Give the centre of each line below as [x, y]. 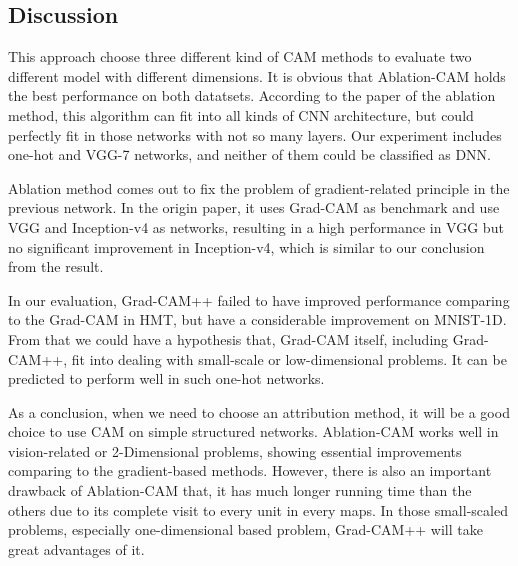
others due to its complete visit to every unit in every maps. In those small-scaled [258, 509]
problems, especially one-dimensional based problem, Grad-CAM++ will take [245, 529]
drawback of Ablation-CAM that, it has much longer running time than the [240, 490]
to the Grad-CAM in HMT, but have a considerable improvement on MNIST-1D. [257, 319]
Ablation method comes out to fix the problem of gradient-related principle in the [259, 187]
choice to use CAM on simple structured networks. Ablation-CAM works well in [253, 431]
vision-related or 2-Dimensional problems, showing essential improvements [235, 450]
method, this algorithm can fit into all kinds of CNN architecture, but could [241, 114]
